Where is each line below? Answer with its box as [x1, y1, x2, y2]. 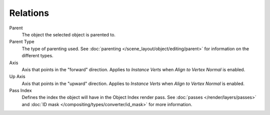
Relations [9, 7, 49, 18]
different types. [21, 53, 53, 59]
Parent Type [9, 39, 34, 45]
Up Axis [9, 74, 26, 80]
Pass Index [9, 88, 32, 94]
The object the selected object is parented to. [21, 31, 116, 37]
